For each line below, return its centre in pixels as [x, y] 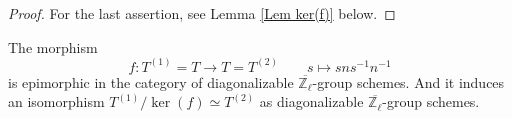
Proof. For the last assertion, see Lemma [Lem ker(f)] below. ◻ [202, 13]
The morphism [53, 46]
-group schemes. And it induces [408, 81]
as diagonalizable [311, 101]
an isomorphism [56, 101]
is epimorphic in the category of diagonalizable [151, 81]
